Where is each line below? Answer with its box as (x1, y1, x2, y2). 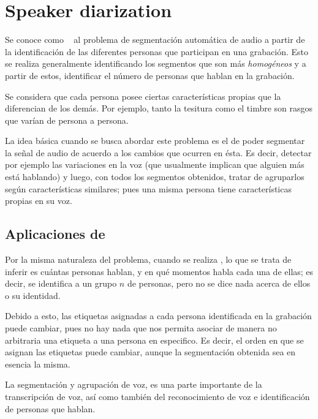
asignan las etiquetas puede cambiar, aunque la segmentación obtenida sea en (5, 345, 296, 358)
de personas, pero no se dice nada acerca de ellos (127, 277, 311, 290)
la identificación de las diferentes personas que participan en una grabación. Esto (5, 45, 309, 58)
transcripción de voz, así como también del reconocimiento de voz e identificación (5, 390, 310, 402)
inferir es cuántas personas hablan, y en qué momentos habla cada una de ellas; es (5, 265, 314, 277)
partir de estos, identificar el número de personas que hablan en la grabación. (5, 69, 295, 81)
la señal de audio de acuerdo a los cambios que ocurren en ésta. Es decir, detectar (5, 146, 312, 159)
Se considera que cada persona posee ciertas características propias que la (5, 89, 281, 102)
